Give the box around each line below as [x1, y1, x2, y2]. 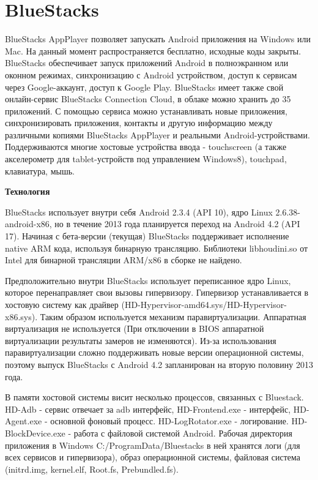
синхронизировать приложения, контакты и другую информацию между [5, 116, 273, 129]
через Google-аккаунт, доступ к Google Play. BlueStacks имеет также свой [5, 80, 284, 93]
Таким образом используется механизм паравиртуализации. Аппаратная [40, 310, 306, 323]
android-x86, [5, 217, 52, 230]
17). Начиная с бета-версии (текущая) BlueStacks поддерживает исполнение [5, 230, 289, 242]
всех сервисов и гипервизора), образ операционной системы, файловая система [5, 451, 301, 463]
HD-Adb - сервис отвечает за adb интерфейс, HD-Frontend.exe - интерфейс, [5, 402, 291, 415]
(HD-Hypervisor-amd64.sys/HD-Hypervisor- [121, 298, 287, 310]
